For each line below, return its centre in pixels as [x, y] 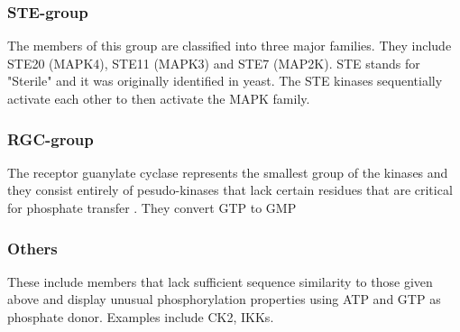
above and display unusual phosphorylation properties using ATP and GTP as [224, 299]
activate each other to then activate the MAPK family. [159, 98]
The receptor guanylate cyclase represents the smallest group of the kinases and [228, 172]
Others [32, 248]
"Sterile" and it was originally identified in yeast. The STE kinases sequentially [225, 81]
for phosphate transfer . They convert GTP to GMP [152, 207]
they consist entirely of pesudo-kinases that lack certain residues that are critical [230, 190]
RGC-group [51, 138]
